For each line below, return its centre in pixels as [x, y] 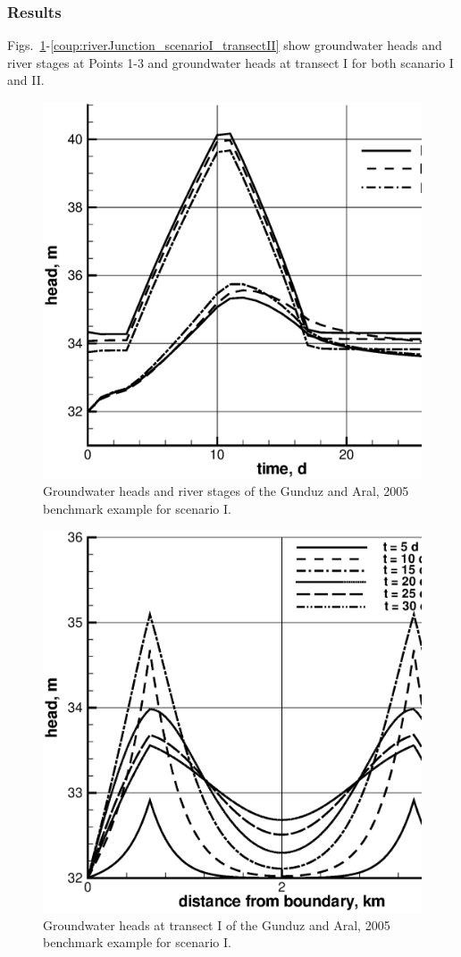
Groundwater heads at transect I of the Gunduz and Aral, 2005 [217, 924]
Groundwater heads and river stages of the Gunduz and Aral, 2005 [226, 491]
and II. [26, 80]
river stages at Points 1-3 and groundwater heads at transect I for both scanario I [230, 62]
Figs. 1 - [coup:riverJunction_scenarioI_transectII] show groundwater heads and [225, 45]
